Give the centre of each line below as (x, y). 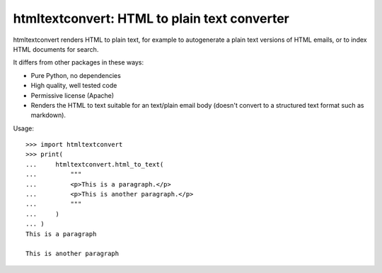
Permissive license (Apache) (73, 95)
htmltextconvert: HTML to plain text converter (151, 18)
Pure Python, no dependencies (76, 75)
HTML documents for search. (56, 49)
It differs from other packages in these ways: (79, 62)
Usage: (24, 128)
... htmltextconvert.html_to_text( (95, 164)
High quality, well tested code (74, 86)
